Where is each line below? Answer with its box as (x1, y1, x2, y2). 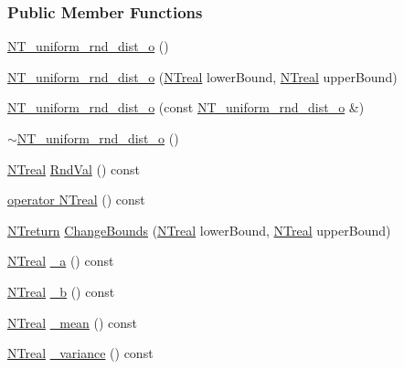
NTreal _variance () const (7, 343, 154, 363)
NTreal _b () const (7, 281, 115, 300)
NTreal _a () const (7, 251, 114, 270)
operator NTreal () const (7, 190, 145, 209)
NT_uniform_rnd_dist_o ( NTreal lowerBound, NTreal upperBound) (7, 67, 398, 86)
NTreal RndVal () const (7, 159, 141, 178)
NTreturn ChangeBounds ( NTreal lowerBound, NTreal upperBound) (7, 220, 391, 239)
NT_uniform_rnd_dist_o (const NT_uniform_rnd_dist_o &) (7, 98, 365, 117)
